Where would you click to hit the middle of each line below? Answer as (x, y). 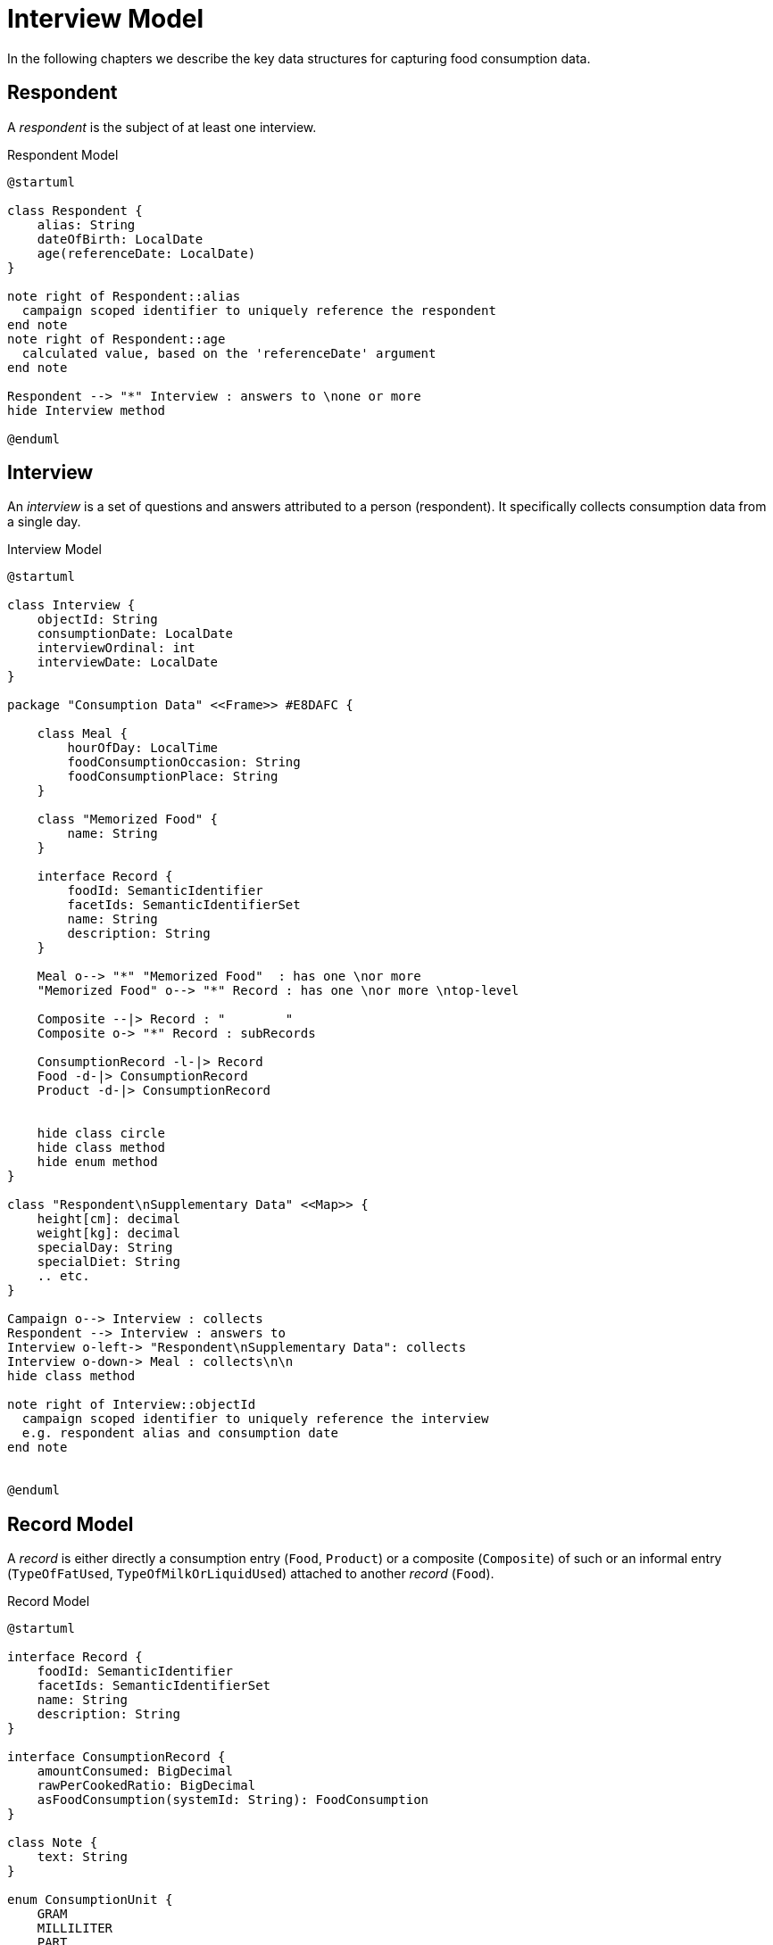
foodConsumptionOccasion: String (184, 762)
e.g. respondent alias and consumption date (180, 1433)
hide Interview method (87, 410)
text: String (82, 1857)
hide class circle (101, 1134)
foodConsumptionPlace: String (173, 777)
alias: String (86, 224)
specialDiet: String (108, 1262)
